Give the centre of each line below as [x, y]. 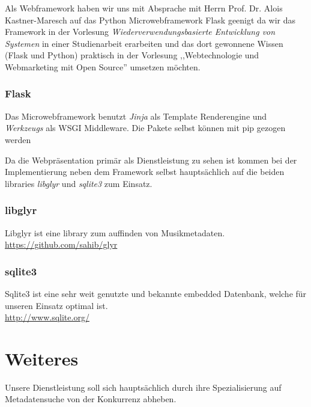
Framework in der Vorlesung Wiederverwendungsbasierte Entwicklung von [140, 32]
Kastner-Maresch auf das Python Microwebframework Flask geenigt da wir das [150, 20]
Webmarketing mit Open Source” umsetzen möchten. [103, 66]
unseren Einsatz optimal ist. [56, 305]
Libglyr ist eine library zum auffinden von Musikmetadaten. [115, 232]
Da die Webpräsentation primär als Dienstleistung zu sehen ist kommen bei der [151, 160]
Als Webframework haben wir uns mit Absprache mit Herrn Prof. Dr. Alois [144, 8]
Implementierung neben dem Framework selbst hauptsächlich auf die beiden [145, 172]
